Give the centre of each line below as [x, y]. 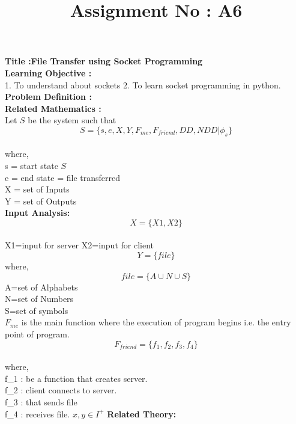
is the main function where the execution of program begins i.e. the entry [156, 322]
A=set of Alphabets [41, 287]
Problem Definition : [48, 97]
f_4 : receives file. [38, 413]
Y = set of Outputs [41, 201]
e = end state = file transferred [62, 177]
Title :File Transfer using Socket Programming [104, 61]
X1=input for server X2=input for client [79, 245]
